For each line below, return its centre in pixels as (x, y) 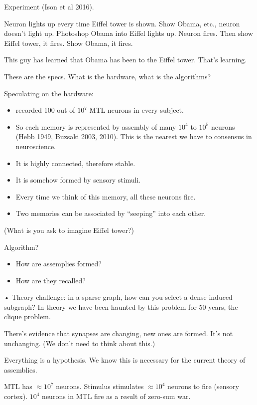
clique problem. (27, 316)
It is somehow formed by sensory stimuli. (78, 180)
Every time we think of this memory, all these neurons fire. (106, 196)
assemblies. (21, 369)
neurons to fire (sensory (203, 386)
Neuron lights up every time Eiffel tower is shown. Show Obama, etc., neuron (122, 23)
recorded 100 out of (45, 110)
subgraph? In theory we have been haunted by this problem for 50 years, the (121, 306)
